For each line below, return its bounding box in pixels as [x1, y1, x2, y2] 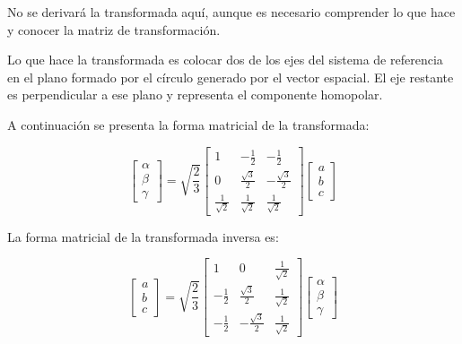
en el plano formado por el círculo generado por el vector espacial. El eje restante [7, 67, 454, 86]
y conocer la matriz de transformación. [7, 20, 221, 39]
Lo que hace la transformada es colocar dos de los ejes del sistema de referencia [7, 50, 443, 69]
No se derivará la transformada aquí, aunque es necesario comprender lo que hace [7, 3, 456, 21]
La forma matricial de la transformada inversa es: [7, 227, 279, 245]
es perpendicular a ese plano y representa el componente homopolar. [7, 85, 383, 104]
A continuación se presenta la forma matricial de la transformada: [7, 115, 370, 133]
